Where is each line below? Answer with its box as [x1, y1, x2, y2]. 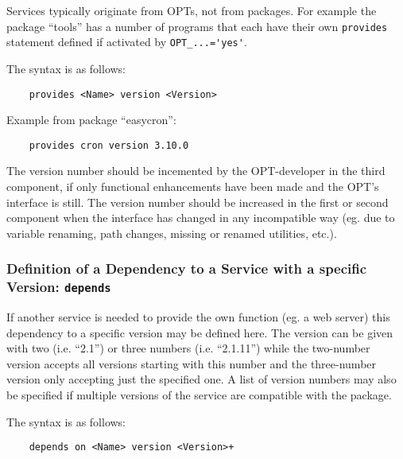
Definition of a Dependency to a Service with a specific [6, 259, 367, 278]
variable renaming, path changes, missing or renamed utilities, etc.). [6, 224, 337, 241]
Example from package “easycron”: [6, 111, 176, 128]
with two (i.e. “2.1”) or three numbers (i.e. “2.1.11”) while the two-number [6, 340, 370, 356]
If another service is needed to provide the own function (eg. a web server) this [6, 309, 390, 325]
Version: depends [6, 277, 111, 297]
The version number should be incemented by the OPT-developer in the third [6, 162, 386, 179]
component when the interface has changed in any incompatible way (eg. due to [6, 209, 395, 226]
